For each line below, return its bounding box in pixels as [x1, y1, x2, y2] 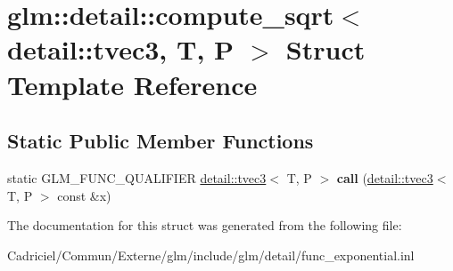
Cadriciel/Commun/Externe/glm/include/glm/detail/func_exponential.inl [7, 245, 415, 264]
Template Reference [7, 66, 258, 102]
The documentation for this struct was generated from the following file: [7, 216, 402, 235]
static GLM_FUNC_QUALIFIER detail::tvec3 [7, 168, 267, 187]
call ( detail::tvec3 [336, 168, 433, 187]
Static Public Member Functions [7, 127, 314, 155]
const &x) [57, 186, 111, 204]
